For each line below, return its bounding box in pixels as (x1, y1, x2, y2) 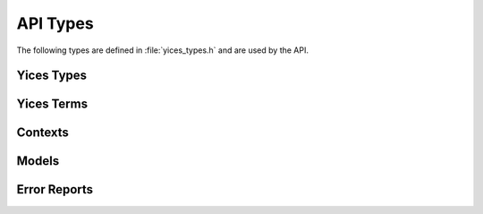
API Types (16, 13, 94, 33)
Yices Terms (16, 97, 89, 112)
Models (16, 153, 60, 169)
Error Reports (16, 182, 94, 197)
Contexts (16, 125, 69, 141)
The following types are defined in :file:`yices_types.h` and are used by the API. (16, 45, 309, 56)
